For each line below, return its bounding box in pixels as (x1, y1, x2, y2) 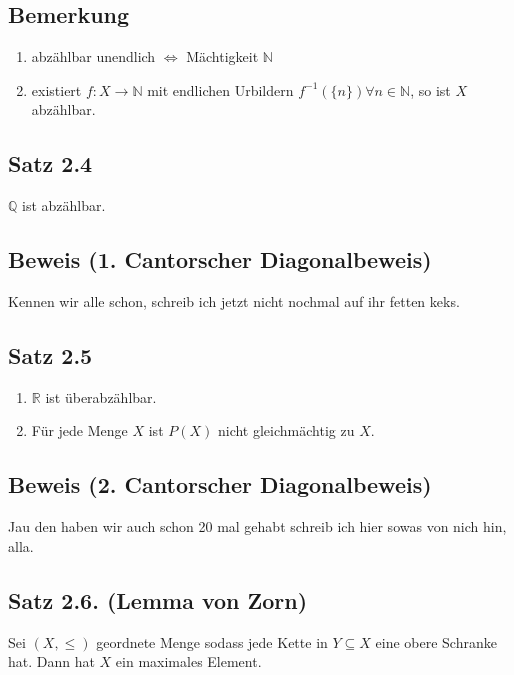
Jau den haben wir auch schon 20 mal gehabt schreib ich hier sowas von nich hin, (8, 516, 507, 537)
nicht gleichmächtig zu (217, 420, 355, 441)
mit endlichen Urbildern (147, 79, 294, 100)
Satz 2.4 (8, 148, 93, 179)
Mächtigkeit (186, 46, 259, 67)
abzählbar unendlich (31, 46, 156, 67)
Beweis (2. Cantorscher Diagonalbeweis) (8, 469, 432, 500)
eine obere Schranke (375, 631, 497, 652)
